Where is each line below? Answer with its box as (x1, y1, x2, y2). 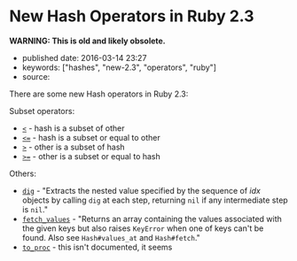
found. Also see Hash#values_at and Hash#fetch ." (21, 232, 201, 242)
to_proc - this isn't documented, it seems (21, 242, 173, 252)
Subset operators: (9, 105, 75, 116)
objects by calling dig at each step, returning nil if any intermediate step (21, 195, 288, 205)
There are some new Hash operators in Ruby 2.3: (9, 88, 189, 99)
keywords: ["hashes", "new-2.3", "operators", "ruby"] (21, 62, 217, 73)
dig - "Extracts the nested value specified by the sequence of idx (21, 185, 262, 196)
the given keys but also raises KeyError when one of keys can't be (21, 223, 264, 234)
